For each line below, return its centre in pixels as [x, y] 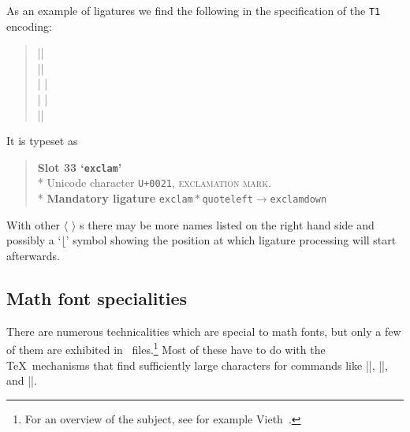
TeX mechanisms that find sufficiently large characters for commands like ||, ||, [197, 365]
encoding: [29, 26]
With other [34, 224]
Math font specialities [97, 298]
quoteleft [227, 200]
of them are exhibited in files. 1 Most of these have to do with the [166, 348]
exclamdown [298, 200]
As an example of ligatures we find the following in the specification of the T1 [194, 10]
